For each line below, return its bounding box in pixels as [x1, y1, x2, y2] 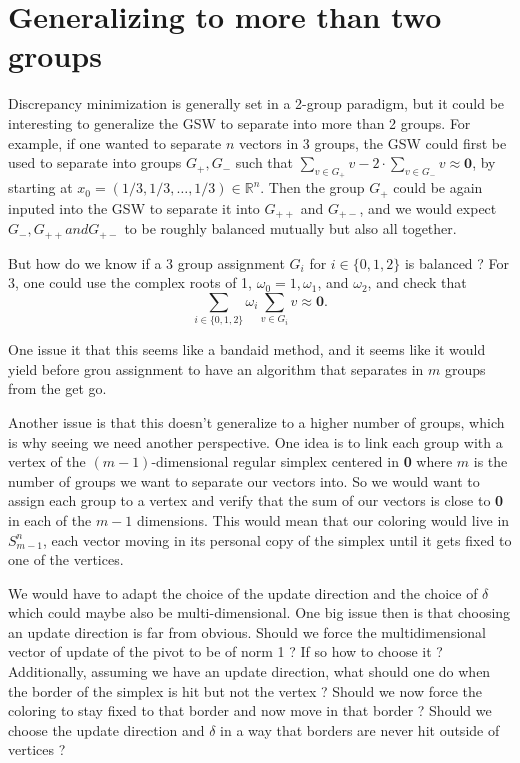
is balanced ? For [404, 252, 510, 273]
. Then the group [260, 177, 365, 198]
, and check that [367, 272, 467, 293]
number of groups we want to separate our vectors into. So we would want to [8, 470, 480, 491]
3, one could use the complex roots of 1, [8, 272, 253, 293]
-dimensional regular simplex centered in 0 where [151, 451, 453, 472]
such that [235, 152, 294, 173]
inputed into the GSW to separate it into [8, 197, 260, 218]
